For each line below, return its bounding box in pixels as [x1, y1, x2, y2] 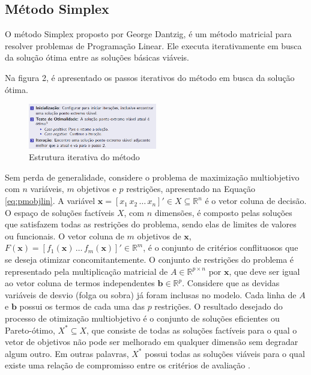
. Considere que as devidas [182, 277, 280, 289]
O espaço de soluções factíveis [5, 206, 115, 218]
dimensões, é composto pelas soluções [154, 206, 292, 218]
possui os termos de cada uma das [19, 300, 145, 313]
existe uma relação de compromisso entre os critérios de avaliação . [5, 359, 250, 371]
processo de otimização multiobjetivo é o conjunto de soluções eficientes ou [5, 312, 280, 324]
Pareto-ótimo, [5, 323, 55, 336]
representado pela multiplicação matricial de [5, 265, 168, 277]
